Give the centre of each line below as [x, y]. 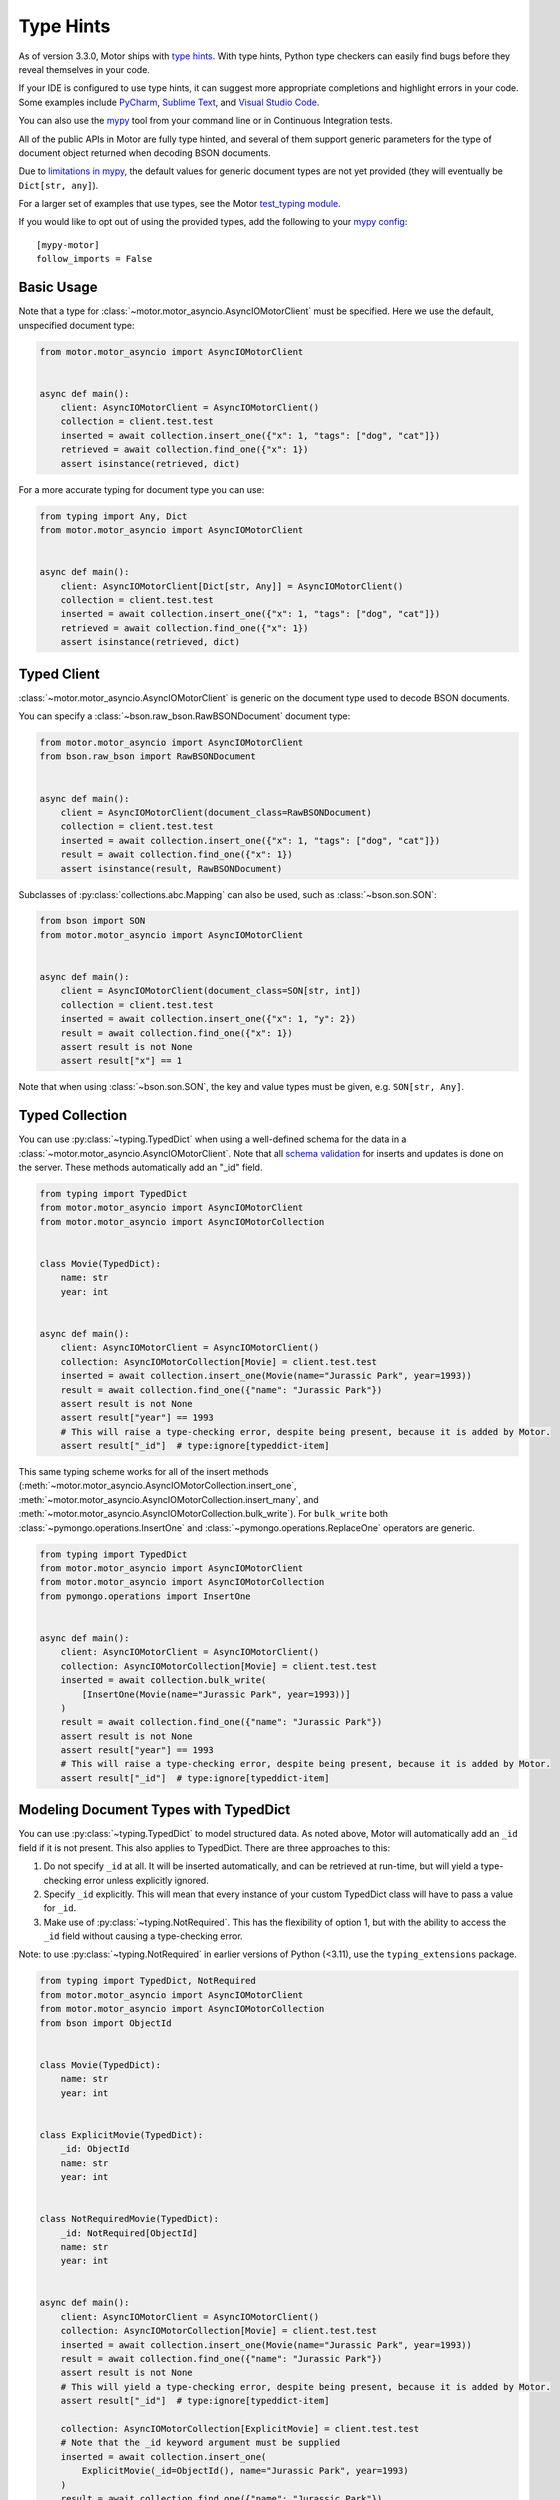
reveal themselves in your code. [84, 69]
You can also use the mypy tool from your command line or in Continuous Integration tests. [205, 121]
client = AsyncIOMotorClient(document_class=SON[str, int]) [211, 991]
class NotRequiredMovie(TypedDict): [129, 2219]
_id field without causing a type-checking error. [143, 1936]
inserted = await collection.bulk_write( [163, 1680]
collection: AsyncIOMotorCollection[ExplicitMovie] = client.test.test [240, 2428]
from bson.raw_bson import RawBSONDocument [148, 756]
